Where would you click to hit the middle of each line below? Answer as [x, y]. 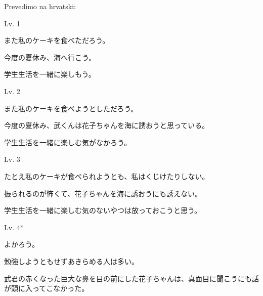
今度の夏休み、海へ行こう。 [50, 57]
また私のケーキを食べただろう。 [57, 40]
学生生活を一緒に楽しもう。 [50, 74]
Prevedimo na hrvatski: [40, 6]
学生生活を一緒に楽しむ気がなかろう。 [68, 142]
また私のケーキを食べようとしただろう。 [71, 108]
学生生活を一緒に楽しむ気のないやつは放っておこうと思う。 [103, 210]
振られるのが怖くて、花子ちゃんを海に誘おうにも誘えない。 [103, 193]
